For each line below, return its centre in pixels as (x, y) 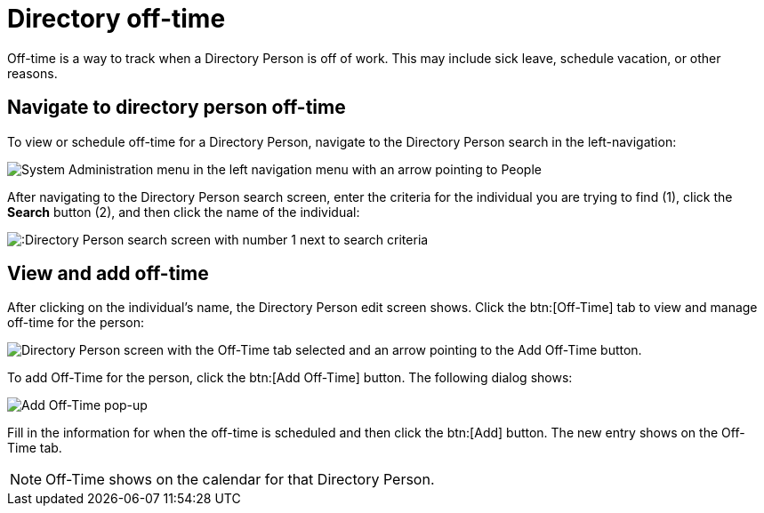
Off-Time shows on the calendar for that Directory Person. (240, 480)
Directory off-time (117, 19)
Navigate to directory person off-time (177, 108)
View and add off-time (108, 274)
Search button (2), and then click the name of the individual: (184, 212)
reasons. (32, 73)
